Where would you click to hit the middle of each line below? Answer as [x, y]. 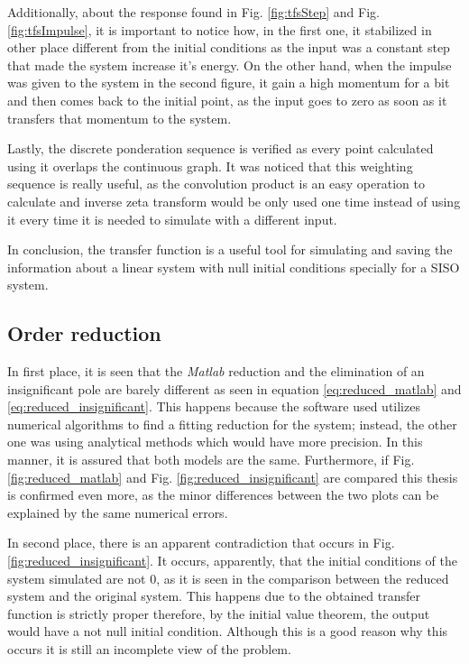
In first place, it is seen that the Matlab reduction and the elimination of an [216, 371]
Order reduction [84, 333]
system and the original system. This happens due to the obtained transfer [214, 596]
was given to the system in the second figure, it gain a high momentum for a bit [229, 83]
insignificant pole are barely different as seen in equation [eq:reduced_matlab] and [234, 388]
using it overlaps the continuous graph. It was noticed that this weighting [210, 166]
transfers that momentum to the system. [120, 118]
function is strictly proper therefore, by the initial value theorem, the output [219, 613]
